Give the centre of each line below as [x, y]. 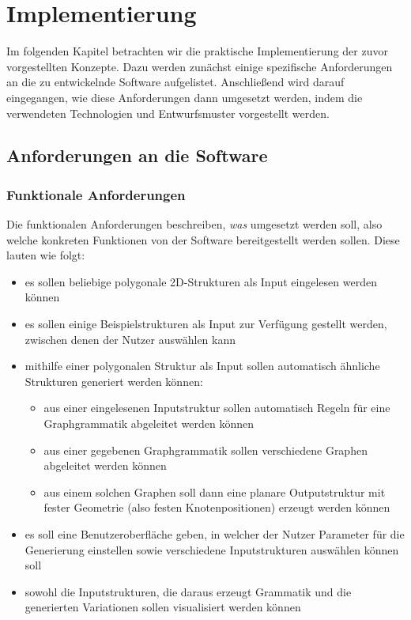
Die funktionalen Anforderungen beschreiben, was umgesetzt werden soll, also [194, 224]
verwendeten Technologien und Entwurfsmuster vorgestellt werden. [168, 113]
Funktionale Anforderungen [96, 194]
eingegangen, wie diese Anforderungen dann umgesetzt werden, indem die [185, 97]
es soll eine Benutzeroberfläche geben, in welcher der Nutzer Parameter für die [215, 534]
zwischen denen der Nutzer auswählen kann [130, 339]
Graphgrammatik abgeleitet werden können [149, 423]
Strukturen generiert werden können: [114, 381]
